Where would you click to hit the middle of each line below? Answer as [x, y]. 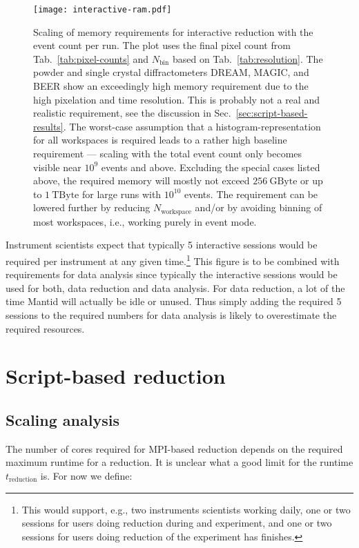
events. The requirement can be [251, 194]
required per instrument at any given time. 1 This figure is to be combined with [173, 260]
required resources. [45, 328]
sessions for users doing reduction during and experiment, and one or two [177, 523]
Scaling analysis [62, 420]
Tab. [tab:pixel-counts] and [91, 58]
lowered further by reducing [92, 207]
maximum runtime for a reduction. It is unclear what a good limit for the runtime [179, 462]
